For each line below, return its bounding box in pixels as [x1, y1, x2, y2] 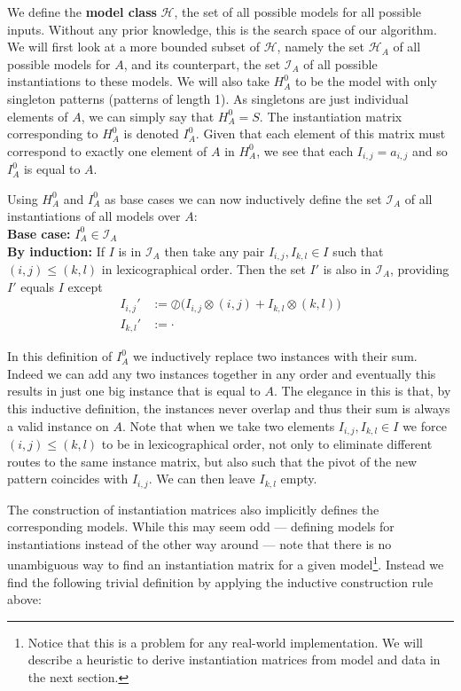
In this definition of [7, 347, 113, 365]
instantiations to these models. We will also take [7, 72, 270, 90]
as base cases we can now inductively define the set [105, 189, 382, 208]
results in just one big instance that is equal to [7, 381, 261, 400]
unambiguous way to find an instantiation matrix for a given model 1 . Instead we [7, 553, 444, 574]
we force [402, 416, 447, 435]
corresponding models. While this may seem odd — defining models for [7, 517, 395, 536]
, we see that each [256, 141, 354, 160]
